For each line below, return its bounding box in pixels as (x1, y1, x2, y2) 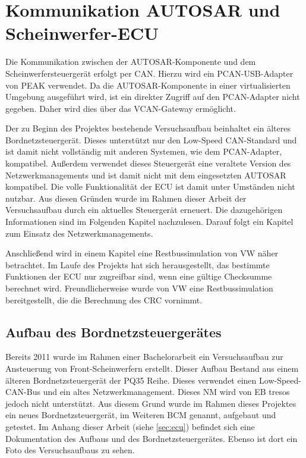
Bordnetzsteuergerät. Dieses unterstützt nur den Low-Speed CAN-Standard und (5, 133, 297, 146)
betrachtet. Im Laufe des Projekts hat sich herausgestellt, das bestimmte (5, 258, 270, 271)
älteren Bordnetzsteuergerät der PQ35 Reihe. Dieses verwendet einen (5, 374, 257, 386)
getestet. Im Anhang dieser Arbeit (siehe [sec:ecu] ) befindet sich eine (5, 420, 255, 432)
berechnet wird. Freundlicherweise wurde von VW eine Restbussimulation (5, 282, 273, 294)
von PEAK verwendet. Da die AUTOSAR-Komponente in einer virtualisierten (5, 79, 291, 91)
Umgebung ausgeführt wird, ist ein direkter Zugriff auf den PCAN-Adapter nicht (5, 90, 300, 103)
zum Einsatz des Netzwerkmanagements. (5, 227, 153, 239)
